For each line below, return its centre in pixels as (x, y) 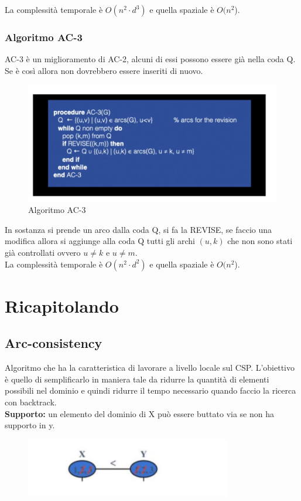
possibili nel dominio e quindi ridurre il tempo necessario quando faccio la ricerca (150, 390)
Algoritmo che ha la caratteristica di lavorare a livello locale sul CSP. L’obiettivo (150, 368)
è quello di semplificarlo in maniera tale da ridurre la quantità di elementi (137, 379)
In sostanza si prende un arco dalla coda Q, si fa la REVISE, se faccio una (138, 229)
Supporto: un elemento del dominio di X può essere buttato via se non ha (140, 413)
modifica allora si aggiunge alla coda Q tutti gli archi (100, 241)
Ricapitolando (62, 305)
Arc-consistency (54, 343)
